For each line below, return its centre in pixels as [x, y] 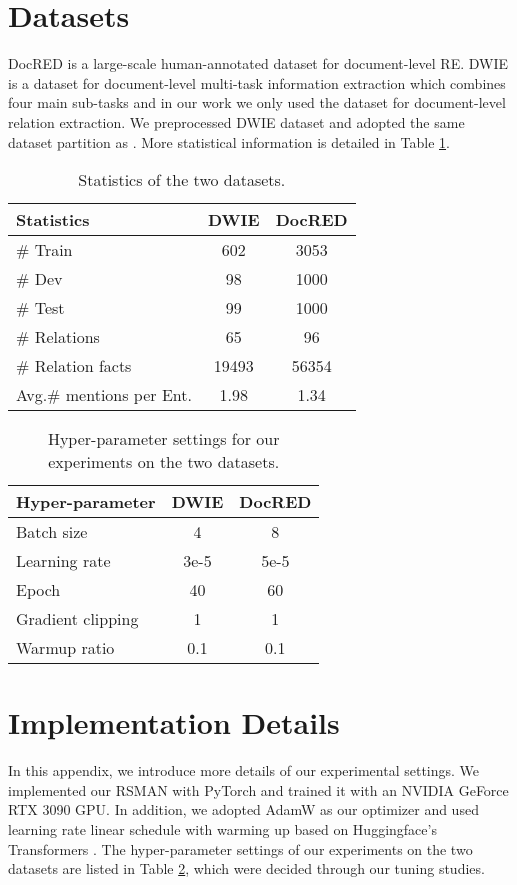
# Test [40, 308]
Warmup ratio [65, 648]
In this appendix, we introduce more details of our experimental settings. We [244, 770]
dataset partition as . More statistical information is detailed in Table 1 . [229, 141]
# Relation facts [74, 366]
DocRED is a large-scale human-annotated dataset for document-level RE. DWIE [258, 63]
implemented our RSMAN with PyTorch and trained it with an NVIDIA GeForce [258, 789]
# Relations [58, 337]
